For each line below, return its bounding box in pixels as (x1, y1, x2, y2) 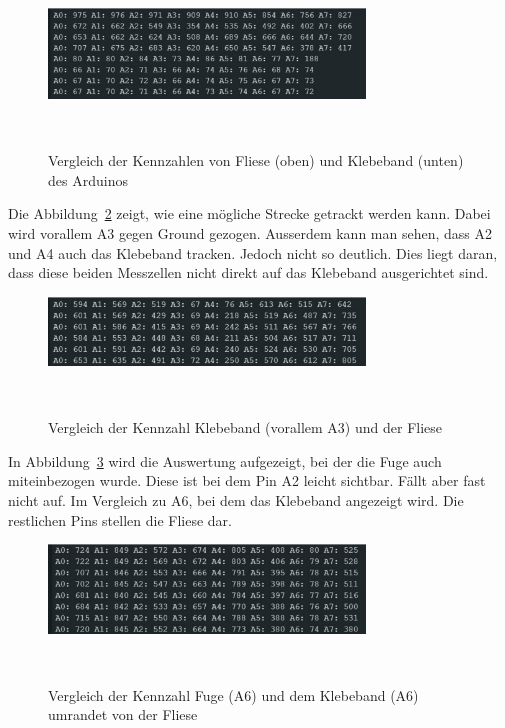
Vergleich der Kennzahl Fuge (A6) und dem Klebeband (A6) (48, 684, 419, 705)
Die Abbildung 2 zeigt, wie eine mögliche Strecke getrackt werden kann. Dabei (8, 203, 491, 224)
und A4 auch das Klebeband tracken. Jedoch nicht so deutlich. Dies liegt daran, (8, 242, 498, 263)
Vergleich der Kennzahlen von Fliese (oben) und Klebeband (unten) (48, 150, 464, 171)
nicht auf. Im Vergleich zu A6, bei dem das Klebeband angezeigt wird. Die (8, 489, 464, 510)
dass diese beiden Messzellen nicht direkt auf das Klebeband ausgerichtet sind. (8, 262, 489, 283)
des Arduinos (48, 169, 128, 190)
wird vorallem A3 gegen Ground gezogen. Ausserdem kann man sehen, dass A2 (8, 222, 492, 243)
